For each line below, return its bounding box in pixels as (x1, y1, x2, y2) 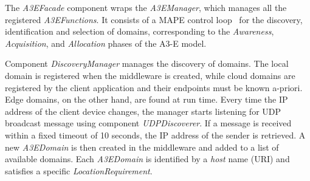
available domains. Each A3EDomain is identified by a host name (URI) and (5, 152, 290, 165)
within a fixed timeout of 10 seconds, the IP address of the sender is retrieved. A (5, 128, 306, 141)
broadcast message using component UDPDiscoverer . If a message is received (5, 117, 292, 129)
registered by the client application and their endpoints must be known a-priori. (5, 81, 303, 94)
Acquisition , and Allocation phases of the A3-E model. (5, 36, 207, 49)
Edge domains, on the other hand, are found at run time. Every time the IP (5, 93, 288, 106)
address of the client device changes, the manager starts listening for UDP (5, 104, 281, 117)
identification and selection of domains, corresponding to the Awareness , (5, 25, 274, 38)
